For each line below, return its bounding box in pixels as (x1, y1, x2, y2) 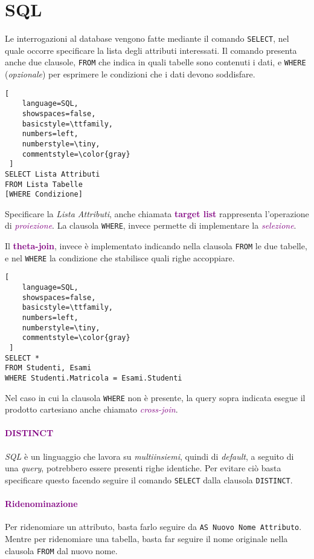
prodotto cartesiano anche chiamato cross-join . (5, 403, 178, 416)
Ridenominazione (5, 497, 78, 510)
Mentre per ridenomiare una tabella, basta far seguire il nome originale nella (5, 532, 288, 544)
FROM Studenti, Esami (5, 364, 92, 373)
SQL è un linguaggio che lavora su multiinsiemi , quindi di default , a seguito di (5, 449, 294, 462)
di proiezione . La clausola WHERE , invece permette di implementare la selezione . (5, 219, 296, 232)
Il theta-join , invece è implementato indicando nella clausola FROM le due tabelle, (5, 240, 307, 252)
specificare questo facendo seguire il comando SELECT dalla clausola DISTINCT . (5, 473, 293, 486)
